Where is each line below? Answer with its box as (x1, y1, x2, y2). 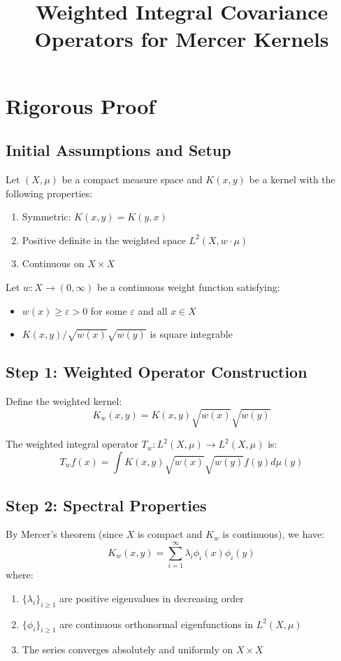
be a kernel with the (249, 171, 335, 186)
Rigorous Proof (6, 91, 156, 120)
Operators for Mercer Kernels (34, 24, 329, 53)
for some (90, 303, 127, 318)
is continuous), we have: (222, 527, 325, 541)
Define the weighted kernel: (6, 394, 122, 408)
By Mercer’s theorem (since (6, 527, 124, 541)
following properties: (6, 185, 93, 200)
